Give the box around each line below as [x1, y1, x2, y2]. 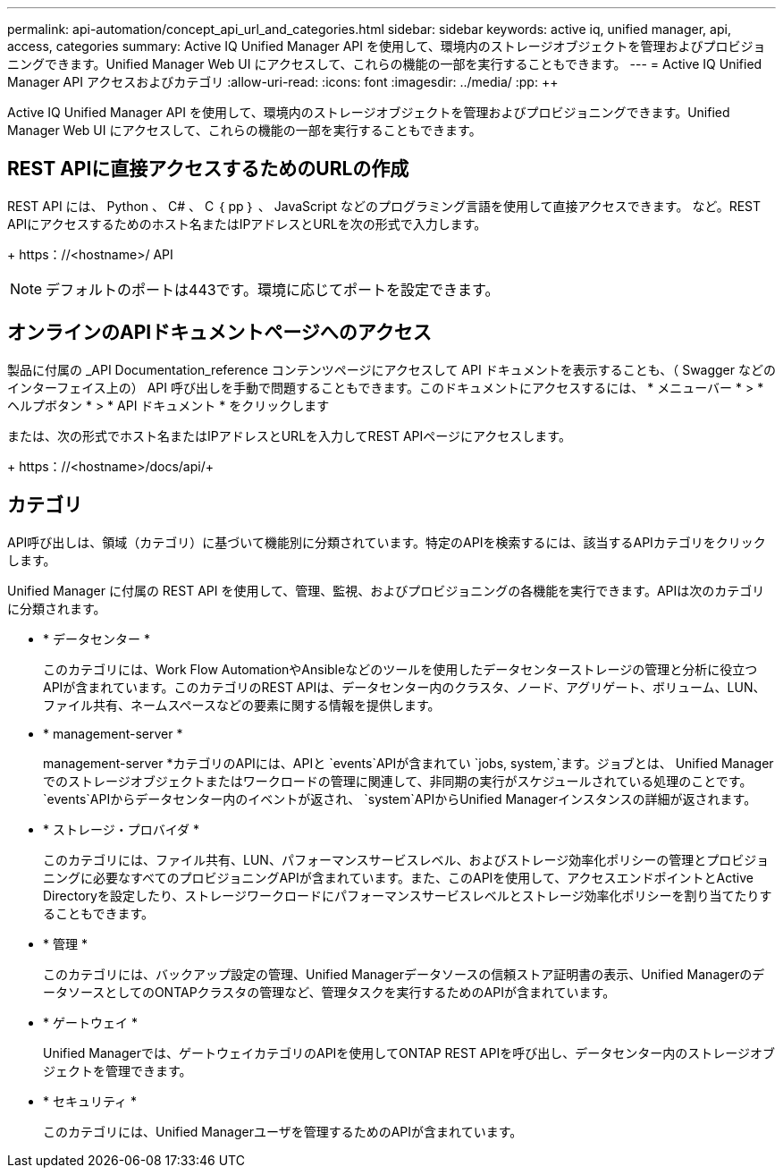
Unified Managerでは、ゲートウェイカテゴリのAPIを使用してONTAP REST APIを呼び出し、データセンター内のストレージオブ [43, 1044, 775, 1061]
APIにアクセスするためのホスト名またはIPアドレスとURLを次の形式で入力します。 [7, 216, 487, 232]
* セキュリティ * [43, 1093, 138, 1109]
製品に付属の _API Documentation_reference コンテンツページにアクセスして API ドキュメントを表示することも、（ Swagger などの [7, 361, 776, 377]
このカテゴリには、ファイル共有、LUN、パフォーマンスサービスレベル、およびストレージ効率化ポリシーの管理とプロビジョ [43, 851, 770, 867]
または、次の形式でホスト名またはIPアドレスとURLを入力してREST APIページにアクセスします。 [7, 427, 571, 444]
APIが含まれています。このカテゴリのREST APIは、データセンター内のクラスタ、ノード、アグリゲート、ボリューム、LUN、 [43, 679, 766, 695]
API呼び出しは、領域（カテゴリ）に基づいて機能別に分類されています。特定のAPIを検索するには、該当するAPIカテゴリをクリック [7, 534, 766, 550]
